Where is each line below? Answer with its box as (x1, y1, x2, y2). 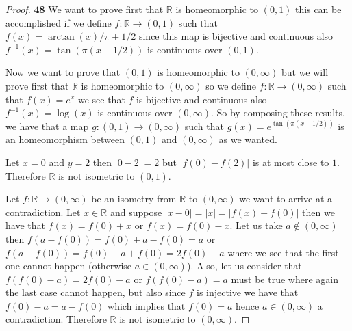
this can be (295, 2, 342, 16)
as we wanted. (218, 132, 277, 146)
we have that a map (5, 118, 89, 133)
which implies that (108, 298, 186, 313)
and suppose (110, 204, 162, 219)
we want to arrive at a (239, 191, 332, 206)
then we (302, 204, 335, 219)
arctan (47, 32, 75, 42)
